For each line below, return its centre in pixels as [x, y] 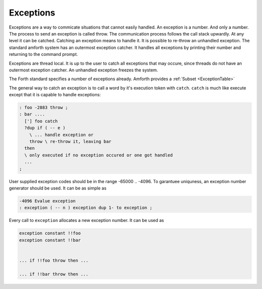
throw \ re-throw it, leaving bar [70, 142]
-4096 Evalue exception [48, 201]
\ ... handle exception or [62, 135]
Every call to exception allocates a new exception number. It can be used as [87, 221]
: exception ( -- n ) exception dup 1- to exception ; [86, 208]
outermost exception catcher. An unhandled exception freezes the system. [83, 70]
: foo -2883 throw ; [43, 108]
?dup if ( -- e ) [45, 128]
